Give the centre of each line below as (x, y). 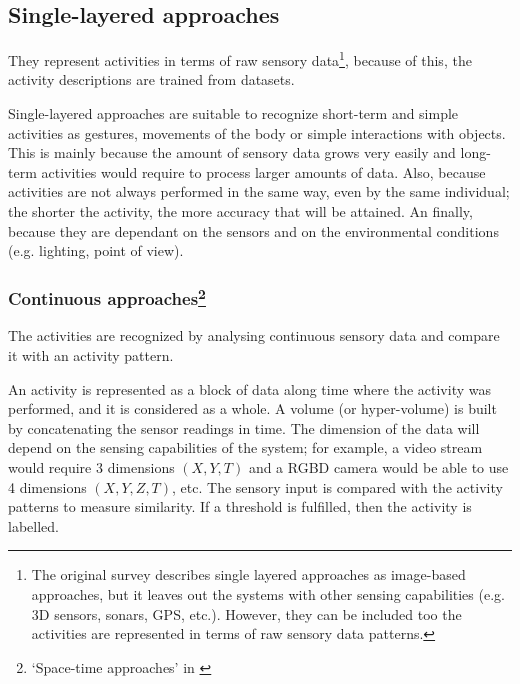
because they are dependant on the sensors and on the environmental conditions (253, 230)
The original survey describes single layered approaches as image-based (248, 574)
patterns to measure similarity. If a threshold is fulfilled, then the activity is (240, 506)
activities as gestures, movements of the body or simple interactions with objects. (257, 132)
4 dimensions (47, 486)
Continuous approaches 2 (107, 297)
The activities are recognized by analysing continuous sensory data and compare (254, 335)
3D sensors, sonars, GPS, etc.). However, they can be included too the (246, 613)
